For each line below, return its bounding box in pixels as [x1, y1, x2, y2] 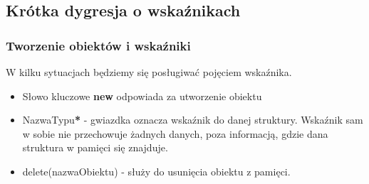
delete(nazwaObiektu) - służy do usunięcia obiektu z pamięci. [22, 163, 291, 178]
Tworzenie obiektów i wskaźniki [6, 36, 191, 54]
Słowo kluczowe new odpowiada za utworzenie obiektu [22, 88, 262, 103]
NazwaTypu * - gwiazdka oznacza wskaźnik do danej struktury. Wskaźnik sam [22, 112, 363, 127]
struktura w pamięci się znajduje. [22, 140, 168, 155]
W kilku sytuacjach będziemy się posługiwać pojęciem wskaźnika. [6, 65, 292, 79]
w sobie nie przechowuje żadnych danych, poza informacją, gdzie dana [22, 126, 328, 141]
